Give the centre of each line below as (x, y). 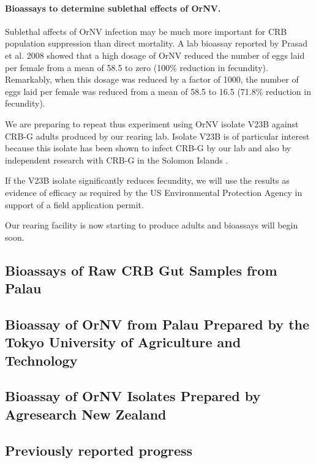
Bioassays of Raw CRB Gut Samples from (141, 270)
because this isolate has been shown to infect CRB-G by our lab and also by (148, 148)
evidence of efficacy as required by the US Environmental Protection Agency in (154, 192)
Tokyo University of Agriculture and (123, 342)
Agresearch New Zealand (86, 414)
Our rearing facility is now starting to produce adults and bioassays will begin (152, 225)
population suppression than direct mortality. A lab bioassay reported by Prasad (156, 43)
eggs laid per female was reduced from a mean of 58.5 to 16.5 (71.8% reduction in (158, 91)
